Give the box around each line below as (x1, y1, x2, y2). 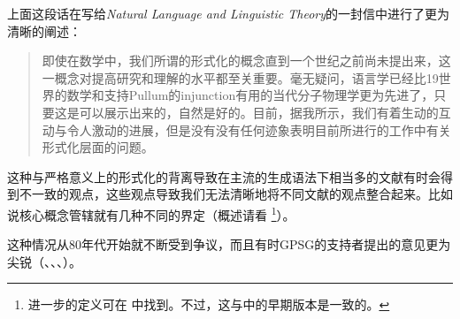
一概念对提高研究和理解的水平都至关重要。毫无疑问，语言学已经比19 (42, 68, 439, 87)
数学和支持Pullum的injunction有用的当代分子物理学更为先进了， (66, 86, 434, 104)
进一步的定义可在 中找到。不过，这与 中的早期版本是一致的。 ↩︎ (27, 295, 390, 314)
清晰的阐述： (7, 21, 81, 40)
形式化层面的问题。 (42, 138, 154, 156)
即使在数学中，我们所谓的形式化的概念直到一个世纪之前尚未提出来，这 (42, 51, 451, 70)
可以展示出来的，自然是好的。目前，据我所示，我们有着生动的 (79, 103, 439, 121)
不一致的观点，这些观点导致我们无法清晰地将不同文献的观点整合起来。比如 (19, 185, 453, 203)
